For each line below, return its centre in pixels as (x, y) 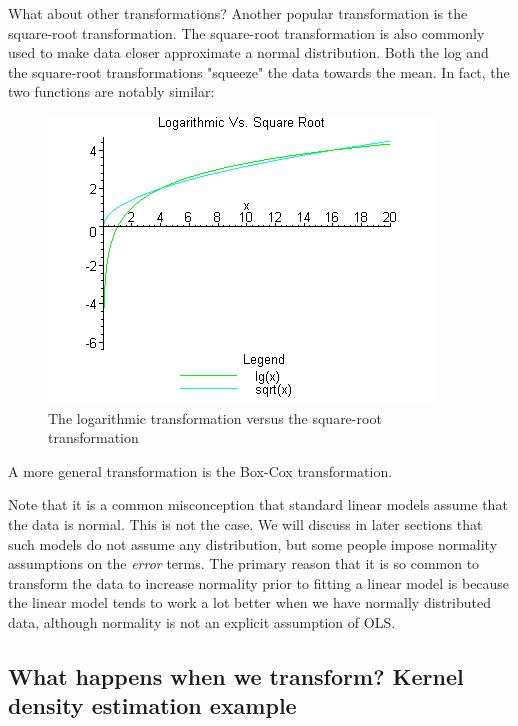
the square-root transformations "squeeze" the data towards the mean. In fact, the (259, 71)
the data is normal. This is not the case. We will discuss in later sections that (245, 523)
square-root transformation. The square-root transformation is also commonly (246, 32)
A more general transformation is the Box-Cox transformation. (200, 470)
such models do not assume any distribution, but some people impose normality (253, 543)
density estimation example (152, 705)
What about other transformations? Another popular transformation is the (238, 13)
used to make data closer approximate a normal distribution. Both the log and (248, 52)
